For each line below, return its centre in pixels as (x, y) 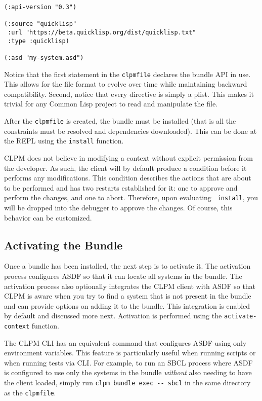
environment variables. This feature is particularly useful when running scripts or (130, 353)
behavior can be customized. (48, 217)
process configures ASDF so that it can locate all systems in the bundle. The (123, 276)
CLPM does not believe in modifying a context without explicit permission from (128, 157)
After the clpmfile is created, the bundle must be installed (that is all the (120, 121)
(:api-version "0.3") (40, 7)
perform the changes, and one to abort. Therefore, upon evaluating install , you (131, 197)
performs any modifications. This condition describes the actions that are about (128, 178)
